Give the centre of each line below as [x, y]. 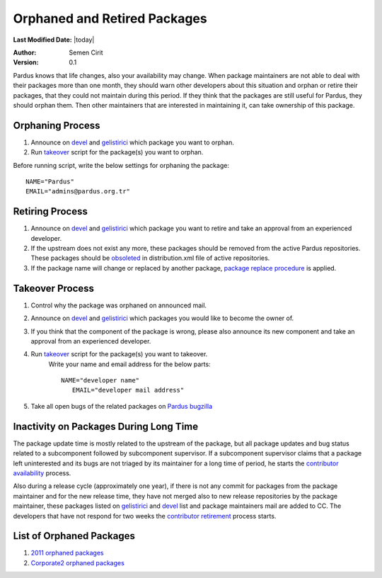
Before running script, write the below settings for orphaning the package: [121, 165]
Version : [26, 62]
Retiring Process [50, 211]
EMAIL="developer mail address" [128, 390]
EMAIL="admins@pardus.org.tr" [78, 192]
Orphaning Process [57, 125]
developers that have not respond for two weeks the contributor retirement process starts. [145, 516]
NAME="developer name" [100, 380]
